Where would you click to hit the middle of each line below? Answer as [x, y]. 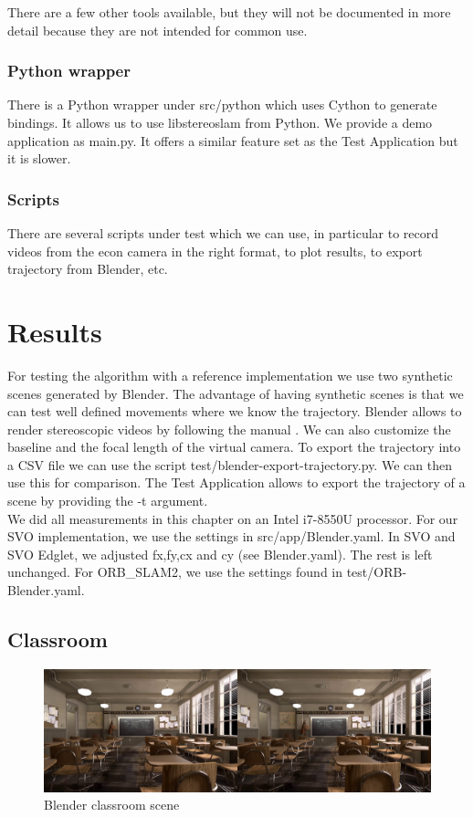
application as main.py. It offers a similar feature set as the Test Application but [233, 140]
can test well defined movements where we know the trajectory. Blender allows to [235, 411]
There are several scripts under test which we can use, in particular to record [223, 233]
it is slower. [39, 158]
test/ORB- [377, 572]
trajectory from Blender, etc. [88, 269]
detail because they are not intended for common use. [158, 30]
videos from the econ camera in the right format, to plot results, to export [215, 251]
